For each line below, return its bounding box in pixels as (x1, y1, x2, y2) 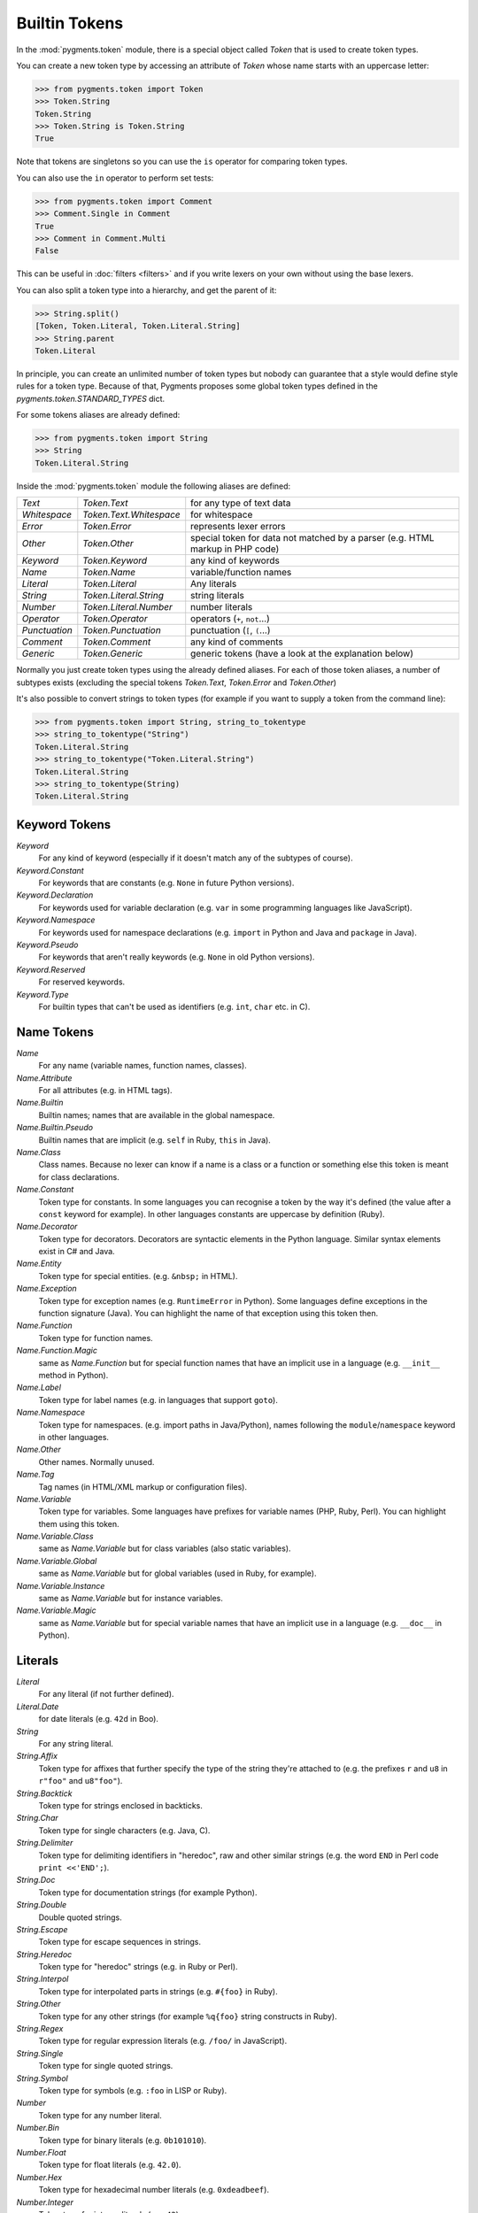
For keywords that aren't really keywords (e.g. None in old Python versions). (38, 952, 315, 962)
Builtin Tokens (16, 13, 124, 33)
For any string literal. (38, 1739, 114, 1749)
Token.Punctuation (82, 624, 161, 636)
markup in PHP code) (190, 543, 280, 555)
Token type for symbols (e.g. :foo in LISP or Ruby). (38, 2085, 227, 2095)
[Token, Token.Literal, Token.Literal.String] (35, 321, 241, 331)
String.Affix (16, 1751, 58, 1762)
